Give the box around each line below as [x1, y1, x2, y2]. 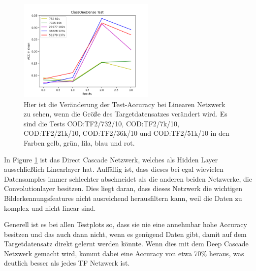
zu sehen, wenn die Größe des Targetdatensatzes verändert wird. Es [24, 109, 227, 119]
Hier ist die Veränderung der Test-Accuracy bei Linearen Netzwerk [24, 99, 225, 109]
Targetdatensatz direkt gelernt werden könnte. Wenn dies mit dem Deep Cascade [4, 238, 249, 249]
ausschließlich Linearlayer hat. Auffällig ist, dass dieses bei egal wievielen [4, 164, 224, 174]
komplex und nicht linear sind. [4, 202, 96, 213]
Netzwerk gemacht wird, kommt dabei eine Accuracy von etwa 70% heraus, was [4, 248, 244, 258]
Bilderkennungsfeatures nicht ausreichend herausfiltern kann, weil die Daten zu [4, 193, 242, 203]
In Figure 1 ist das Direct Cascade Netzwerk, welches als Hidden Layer [4, 154, 218, 164]
